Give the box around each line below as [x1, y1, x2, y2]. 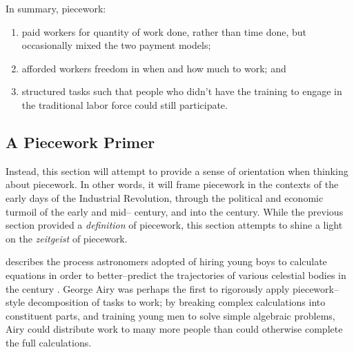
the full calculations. [6, 335, 92, 349]
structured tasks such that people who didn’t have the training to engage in [21, 84, 342, 99]
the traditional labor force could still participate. [21, 97, 228, 112]
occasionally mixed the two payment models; [21, 38, 211, 52]
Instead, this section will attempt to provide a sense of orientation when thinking [6, 163, 348, 178]
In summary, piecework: [6, 1, 106, 15]
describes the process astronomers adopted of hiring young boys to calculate [6, 254, 327, 269]
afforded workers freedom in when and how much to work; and [21, 61, 286, 75]
